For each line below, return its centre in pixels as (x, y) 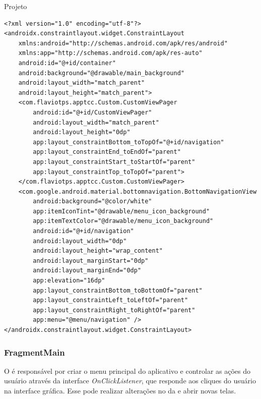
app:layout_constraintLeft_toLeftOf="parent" (111, 300)
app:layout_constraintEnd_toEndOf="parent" (107, 152)
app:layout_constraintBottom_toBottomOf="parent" (118, 290)
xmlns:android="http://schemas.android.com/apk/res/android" (123, 43)
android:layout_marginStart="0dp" (91, 261)
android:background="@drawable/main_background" (101, 73)
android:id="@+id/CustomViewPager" (92, 112)
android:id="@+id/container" (67, 63)
